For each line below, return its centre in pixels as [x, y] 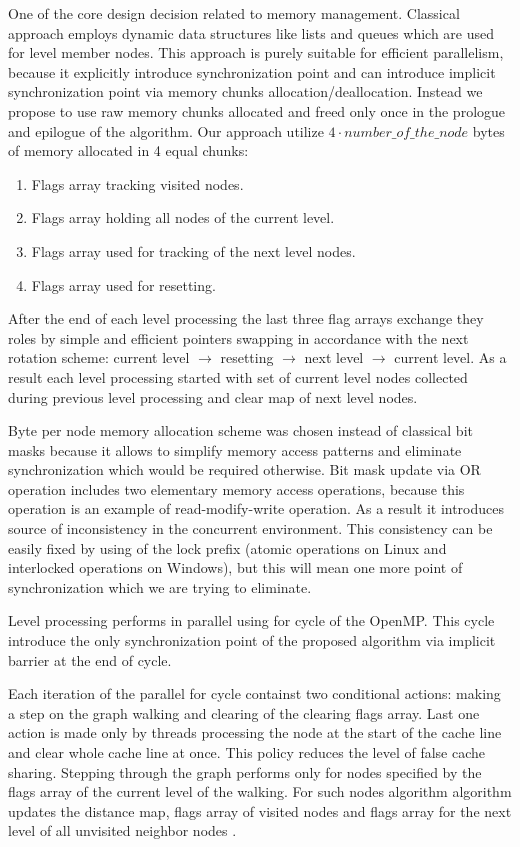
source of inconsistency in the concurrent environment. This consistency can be [250, 528]
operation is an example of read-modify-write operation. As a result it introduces [256, 508]
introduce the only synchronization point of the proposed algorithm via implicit [252, 640]
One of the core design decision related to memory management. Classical [234, 13]
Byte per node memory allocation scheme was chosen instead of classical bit [240, 430]
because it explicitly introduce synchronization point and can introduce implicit [252, 71]
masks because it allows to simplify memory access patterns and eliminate [235, 449]
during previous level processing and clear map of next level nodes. [213, 396]
